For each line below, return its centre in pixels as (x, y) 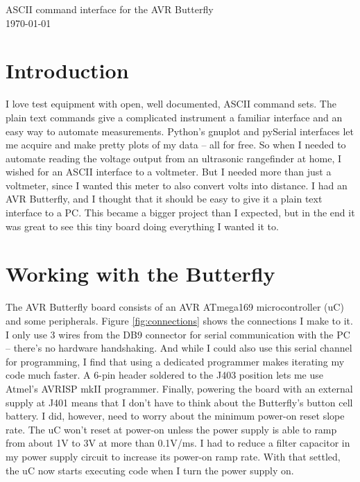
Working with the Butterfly (140, 274)
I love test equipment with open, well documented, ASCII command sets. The (171, 104)
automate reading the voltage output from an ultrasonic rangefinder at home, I (174, 158)
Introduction (67, 70)
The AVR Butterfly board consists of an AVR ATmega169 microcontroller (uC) (175, 307)
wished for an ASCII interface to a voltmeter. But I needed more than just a (169, 172)
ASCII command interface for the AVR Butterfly (110, 9)
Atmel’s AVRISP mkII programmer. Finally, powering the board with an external (179, 388)
